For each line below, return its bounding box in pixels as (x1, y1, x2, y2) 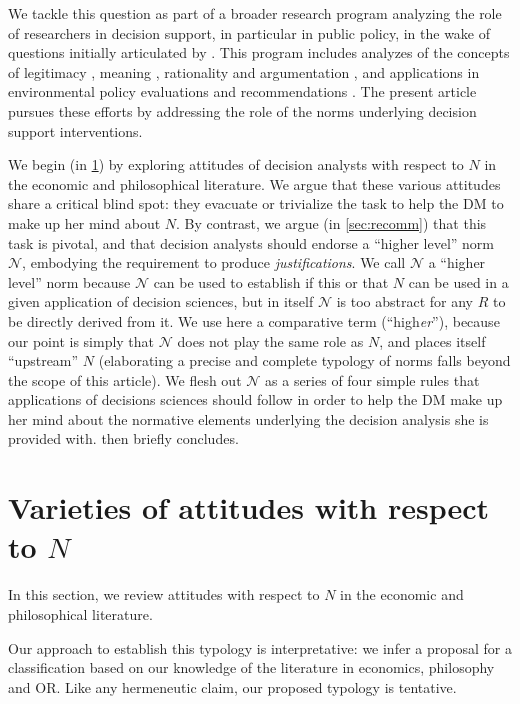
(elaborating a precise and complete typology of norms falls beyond (98, 350, 511, 371)
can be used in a (408, 271, 509, 292)
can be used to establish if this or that (153, 271, 389, 292)
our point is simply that (8, 330, 155, 351)
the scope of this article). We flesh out (8, 369, 242, 390)
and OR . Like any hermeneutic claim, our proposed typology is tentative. (8, 676, 457, 697)
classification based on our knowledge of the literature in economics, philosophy (8, 657, 495, 678)
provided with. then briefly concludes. (8, 428, 239, 449)
